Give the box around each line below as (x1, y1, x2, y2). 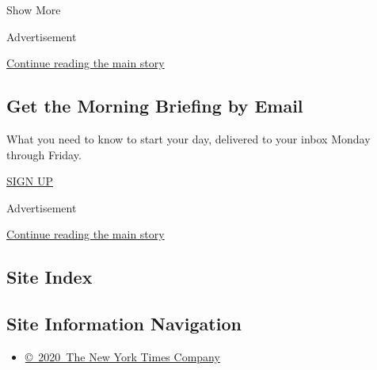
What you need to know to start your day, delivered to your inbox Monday (6, 130, 371, 147)
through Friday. (6, 146, 82, 162)
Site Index (6, 265, 93, 289)
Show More (6, 2, 61, 17)
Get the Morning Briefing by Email (6, 93, 303, 118)
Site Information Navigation (6, 311, 242, 336)
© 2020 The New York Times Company (25, 348, 220, 364)
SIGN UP (6, 173, 54, 189)
